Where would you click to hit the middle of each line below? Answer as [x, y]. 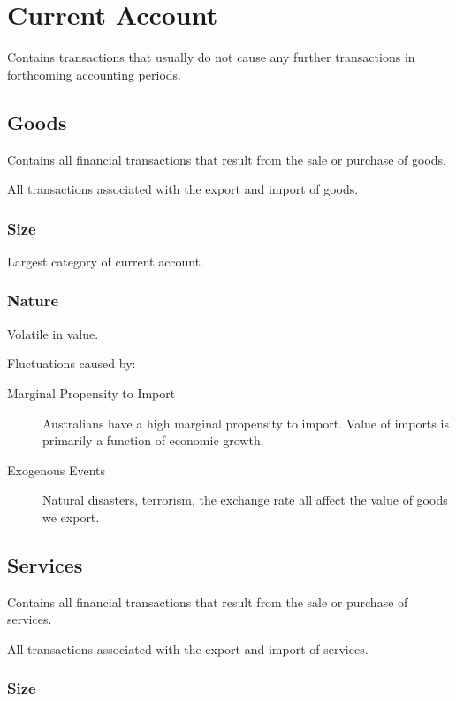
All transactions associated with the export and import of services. [188, 648]
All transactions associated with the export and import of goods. [183, 189]
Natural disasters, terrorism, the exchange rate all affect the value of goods [245, 500]
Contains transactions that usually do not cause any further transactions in [211, 57]
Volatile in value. [53, 333]
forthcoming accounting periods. [94, 74]
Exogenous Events [56, 470]
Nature [33, 300]
